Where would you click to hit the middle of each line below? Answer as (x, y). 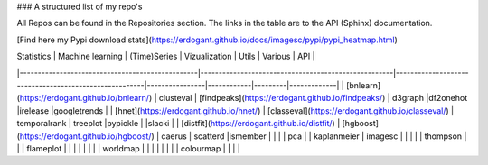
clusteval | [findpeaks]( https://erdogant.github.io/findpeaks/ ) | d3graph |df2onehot (313, 98)
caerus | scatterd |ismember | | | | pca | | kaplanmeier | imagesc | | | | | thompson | (314, 136)
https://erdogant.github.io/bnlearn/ (84, 98)
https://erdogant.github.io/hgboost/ (85, 136)
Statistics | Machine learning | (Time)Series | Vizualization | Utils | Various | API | (166, 56)
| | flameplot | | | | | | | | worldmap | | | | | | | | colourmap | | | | (129, 148)
